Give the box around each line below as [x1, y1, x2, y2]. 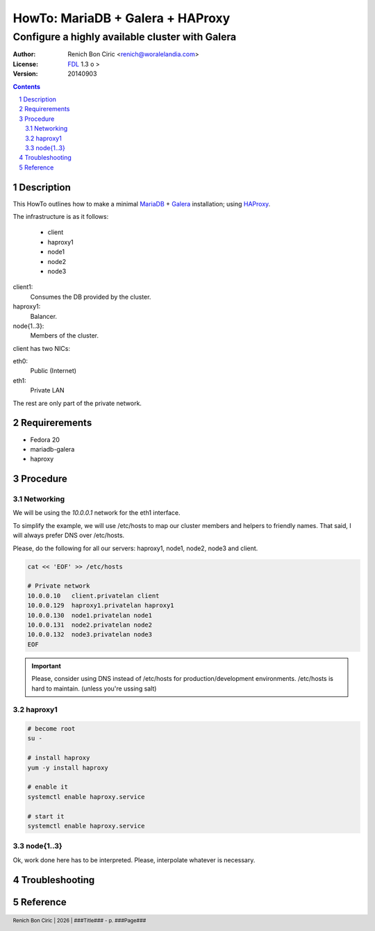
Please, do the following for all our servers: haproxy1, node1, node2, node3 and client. [12, 544, 258, 552]
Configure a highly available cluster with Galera [12, 31, 237, 43]
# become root [27, 725, 76, 733]
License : [12, 60, 38, 68]
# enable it [27, 783, 69, 791]
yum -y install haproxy [27, 764, 109, 771]
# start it [27, 812, 65, 820]
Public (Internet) [30, 367, 76, 375]
